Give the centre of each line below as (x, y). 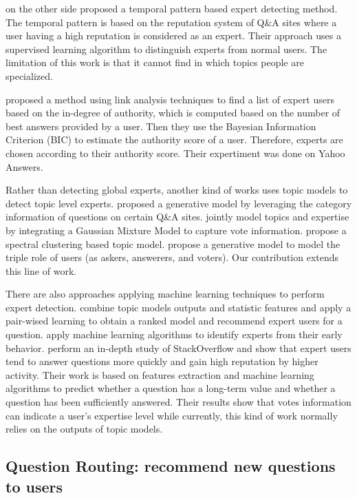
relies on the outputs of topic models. (84, 429)
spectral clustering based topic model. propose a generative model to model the (173, 243)
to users (34, 486)
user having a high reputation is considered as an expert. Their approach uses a (173, 35)
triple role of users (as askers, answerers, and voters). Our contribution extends (172, 257)
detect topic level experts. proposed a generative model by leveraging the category (179, 203)
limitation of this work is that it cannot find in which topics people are (155, 62)
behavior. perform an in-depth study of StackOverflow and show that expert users (178, 347)
